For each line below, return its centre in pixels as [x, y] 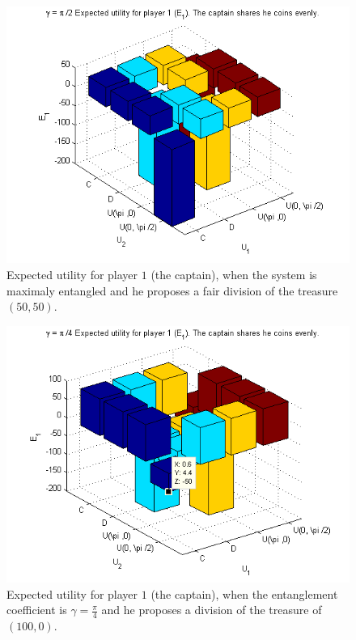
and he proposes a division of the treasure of [212, 610]
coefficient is [37, 610]
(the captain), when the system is [234, 275]
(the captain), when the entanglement [244, 593]
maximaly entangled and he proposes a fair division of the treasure [172, 290]
